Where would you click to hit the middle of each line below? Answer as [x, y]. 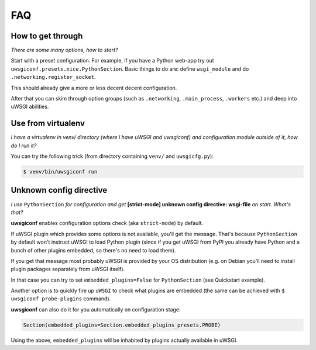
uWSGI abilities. [30, 107]
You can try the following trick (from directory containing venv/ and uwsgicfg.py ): [112, 156]
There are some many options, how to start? [64, 50]
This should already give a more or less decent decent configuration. [94, 88]
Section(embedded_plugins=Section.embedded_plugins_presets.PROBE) [122, 325]
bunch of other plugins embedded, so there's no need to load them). [93, 250]
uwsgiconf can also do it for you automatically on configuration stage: [96, 309]
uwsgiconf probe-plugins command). [61, 299]
